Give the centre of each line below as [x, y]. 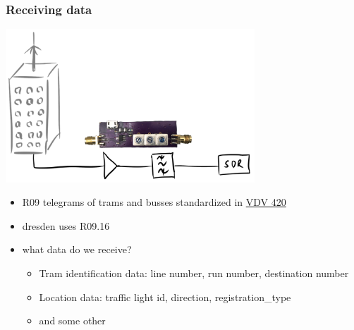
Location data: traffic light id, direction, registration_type [165, 297]
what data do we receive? [77, 249]
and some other [72, 320]
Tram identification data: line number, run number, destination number [194, 273]
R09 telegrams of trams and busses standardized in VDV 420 [154, 202]
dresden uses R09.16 [66, 225]
